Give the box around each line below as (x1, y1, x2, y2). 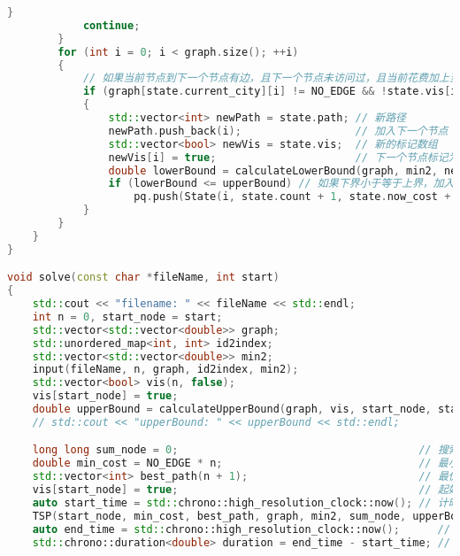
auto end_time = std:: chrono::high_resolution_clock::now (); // (32, 522, 451, 536)
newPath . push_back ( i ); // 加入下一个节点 (108, 124, 448, 137)
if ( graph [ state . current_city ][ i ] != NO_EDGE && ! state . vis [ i (82, 85, 457, 98)
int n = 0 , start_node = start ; (32, 310, 223, 323)
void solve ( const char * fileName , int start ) (7, 271, 280, 284)
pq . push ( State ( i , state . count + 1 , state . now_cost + (134, 190, 451, 204)
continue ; (82, 19, 141, 32)
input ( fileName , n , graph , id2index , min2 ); (32, 363, 299, 376)
